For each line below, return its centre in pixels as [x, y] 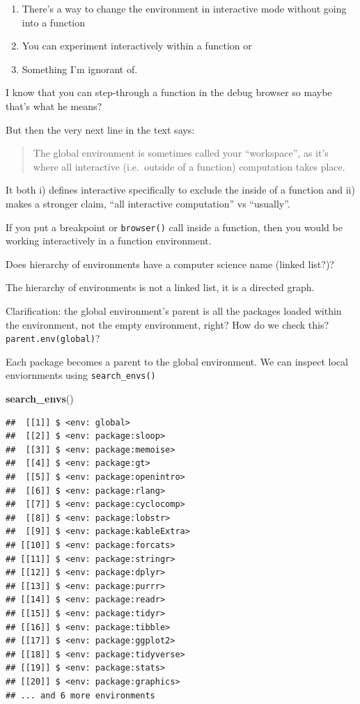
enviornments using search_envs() [81, 375]
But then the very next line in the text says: [100, 129]
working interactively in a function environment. [109, 241]
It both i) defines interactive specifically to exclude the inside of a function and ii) [180, 190]
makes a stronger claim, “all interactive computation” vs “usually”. [148, 203]
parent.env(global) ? [53, 338]
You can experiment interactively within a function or [137, 46]
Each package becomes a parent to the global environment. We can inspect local [177, 361]
